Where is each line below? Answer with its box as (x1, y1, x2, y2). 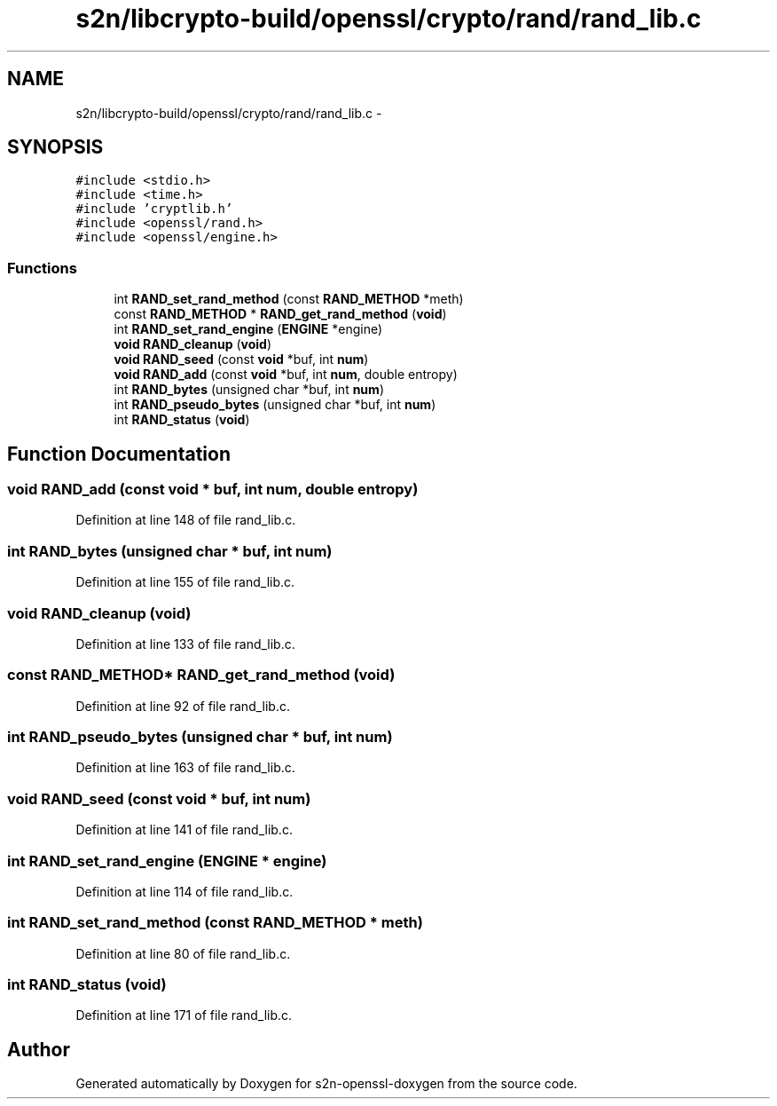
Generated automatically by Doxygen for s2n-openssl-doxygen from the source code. (75, 1076, 577, 1092)
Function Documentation (7, 442, 231, 465)
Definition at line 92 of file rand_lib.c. (75, 698, 290, 714)
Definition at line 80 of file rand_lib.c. (75, 945, 291, 961)
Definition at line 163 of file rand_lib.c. (75, 760, 295, 776)
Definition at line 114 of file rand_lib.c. (75, 883, 294, 899)
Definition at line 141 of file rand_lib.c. (75, 822, 293, 838)
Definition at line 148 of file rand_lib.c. (75, 512, 296, 528)
